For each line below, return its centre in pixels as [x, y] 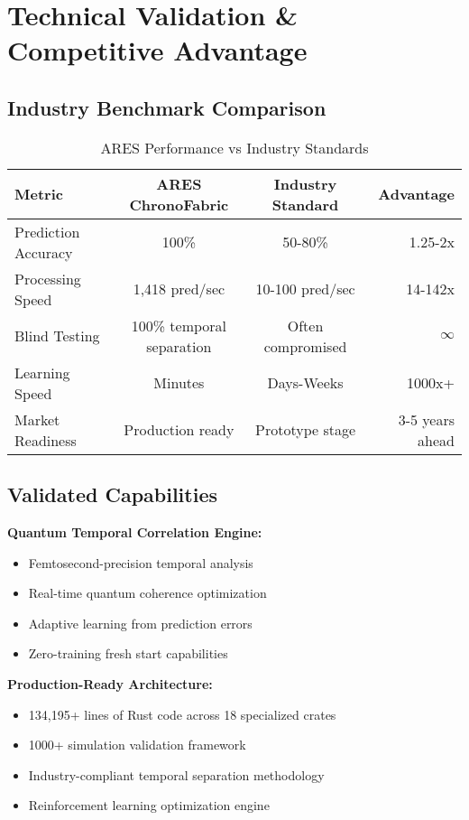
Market [37, 419]
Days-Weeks [305, 383]
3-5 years [426, 419]
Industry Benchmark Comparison [167, 107]
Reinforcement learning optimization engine [149, 805]
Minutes [179, 383]
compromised [305, 346]
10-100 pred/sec [305, 289]
